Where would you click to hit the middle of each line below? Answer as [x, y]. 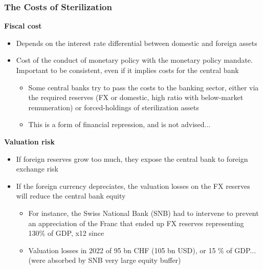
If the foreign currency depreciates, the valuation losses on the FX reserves [133, 186]
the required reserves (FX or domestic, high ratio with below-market [136, 97]
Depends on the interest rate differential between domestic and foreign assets [137, 43]
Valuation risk [29, 141]
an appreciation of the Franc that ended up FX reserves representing [136, 223]
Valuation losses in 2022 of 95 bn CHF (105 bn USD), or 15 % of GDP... [142, 250]
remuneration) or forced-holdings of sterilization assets [114, 107]
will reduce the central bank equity [71, 196]
